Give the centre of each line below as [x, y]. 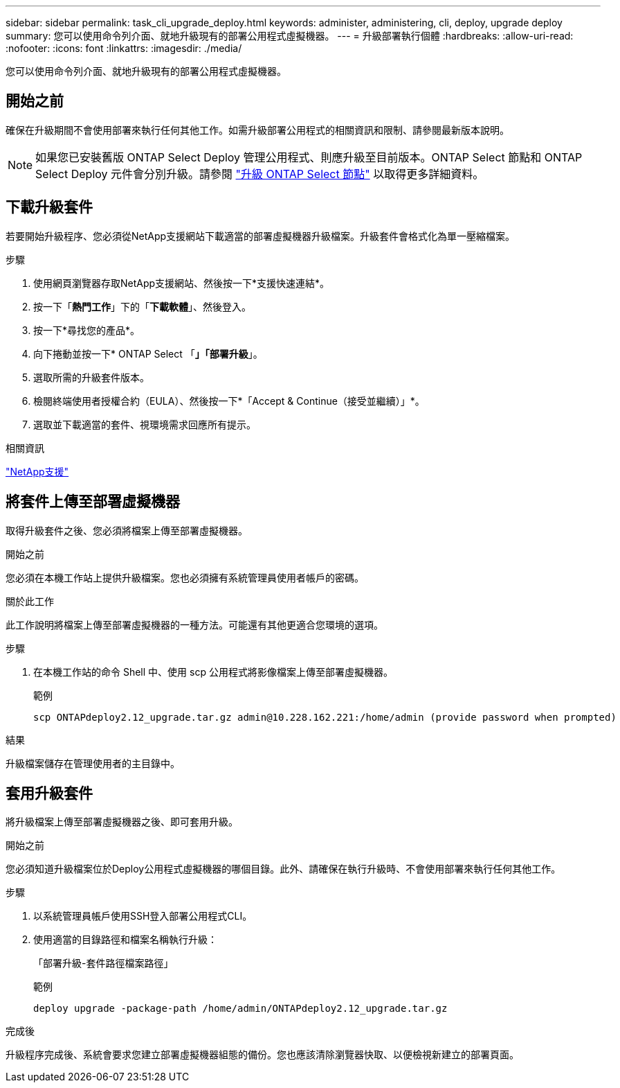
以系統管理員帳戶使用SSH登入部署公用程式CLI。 [143, 916]
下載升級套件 [49, 207]
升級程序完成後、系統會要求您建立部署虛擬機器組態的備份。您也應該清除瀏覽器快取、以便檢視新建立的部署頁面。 [262, 1055]
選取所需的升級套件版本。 [91, 377]
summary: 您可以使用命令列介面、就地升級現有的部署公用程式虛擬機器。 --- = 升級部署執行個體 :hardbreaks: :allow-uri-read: [290, 36]
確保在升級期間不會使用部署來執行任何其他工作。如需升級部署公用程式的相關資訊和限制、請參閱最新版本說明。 [257, 130]
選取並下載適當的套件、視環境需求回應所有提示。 [145, 424]
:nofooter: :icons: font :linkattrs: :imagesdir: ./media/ [124, 48]
